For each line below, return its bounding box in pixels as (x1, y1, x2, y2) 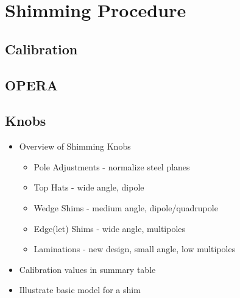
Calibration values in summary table (19, 263, 156, 275)
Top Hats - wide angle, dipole (34, 181, 144, 194)
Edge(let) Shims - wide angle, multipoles (34, 222, 186, 234)
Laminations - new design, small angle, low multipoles (34, 242, 236, 255)
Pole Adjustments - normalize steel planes (34, 160, 190, 173)
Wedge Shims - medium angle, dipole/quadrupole (34, 201, 218, 214)
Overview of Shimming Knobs (19, 140, 131, 153)
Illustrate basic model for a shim (19, 283, 141, 296)
